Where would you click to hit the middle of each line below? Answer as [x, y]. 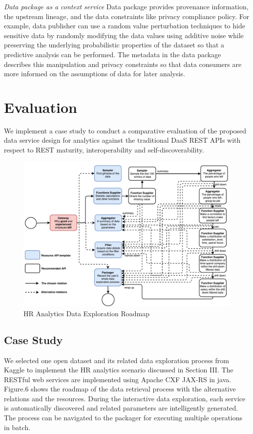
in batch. [17, 427]
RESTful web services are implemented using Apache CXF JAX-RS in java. [118, 379]
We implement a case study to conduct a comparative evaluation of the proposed [125, 130]
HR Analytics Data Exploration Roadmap [86, 313]
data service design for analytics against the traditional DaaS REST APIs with [122, 140]
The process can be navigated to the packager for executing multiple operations [123, 418]
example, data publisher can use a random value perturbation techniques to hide [125, 26]
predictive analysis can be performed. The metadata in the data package [113, 54]
